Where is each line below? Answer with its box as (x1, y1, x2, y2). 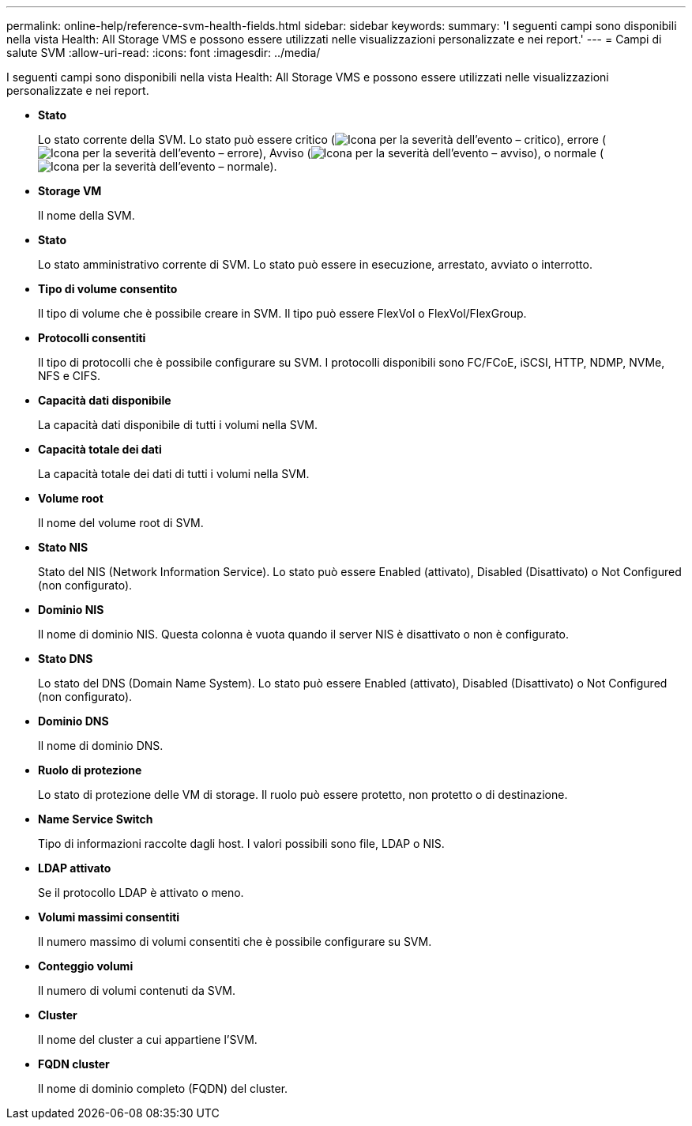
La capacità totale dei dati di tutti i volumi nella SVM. (38, 467, 310, 480)
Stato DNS (38, 652, 93, 665)
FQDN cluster (38, 1057, 110, 1071)
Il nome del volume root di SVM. (38, 516, 204, 529)
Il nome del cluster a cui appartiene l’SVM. (38, 1033, 258, 1046)
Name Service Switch (38, 812, 153, 826)
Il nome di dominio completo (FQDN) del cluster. (38, 1082, 288, 1095)
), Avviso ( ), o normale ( (258, 146, 604, 160)
